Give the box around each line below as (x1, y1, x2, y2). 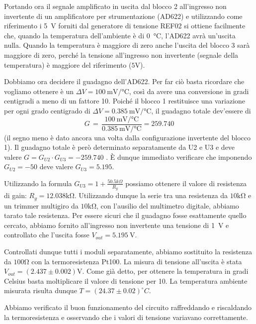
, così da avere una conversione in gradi (129, 86, 249, 96)
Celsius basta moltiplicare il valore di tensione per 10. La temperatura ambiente (4, 275, 248, 286)
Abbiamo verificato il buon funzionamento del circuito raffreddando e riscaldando (4, 302, 252, 312)
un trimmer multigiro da (4, 200, 79, 211)
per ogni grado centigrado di (4, 105, 90, 115)
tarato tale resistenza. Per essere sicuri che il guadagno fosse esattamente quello (4, 210, 247, 220)
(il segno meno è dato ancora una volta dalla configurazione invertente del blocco (4, 132, 251, 142)
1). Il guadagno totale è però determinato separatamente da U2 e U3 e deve (4, 142, 235, 152)
